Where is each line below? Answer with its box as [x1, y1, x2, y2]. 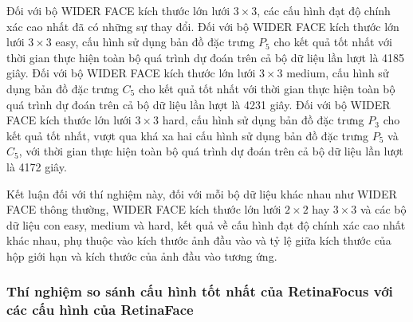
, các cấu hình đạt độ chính [257, 2, 391, 18]
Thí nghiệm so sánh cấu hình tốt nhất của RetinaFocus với [6, 281, 393, 301]
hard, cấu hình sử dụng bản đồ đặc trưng [162, 112, 364, 128]
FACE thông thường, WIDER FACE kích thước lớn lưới [6, 201, 281, 218]
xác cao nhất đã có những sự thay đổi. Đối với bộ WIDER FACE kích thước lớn [6, 18, 399, 34]
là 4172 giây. [6, 158, 67, 175]
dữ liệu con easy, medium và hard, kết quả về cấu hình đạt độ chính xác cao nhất [6, 216, 406, 233]
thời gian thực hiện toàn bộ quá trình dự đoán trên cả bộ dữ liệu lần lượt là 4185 [6, 49, 405, 65]
